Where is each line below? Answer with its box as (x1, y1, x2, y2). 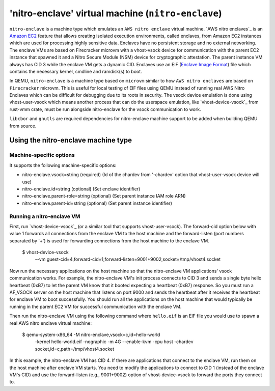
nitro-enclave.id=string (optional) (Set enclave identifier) (22, 186, 141, 192)
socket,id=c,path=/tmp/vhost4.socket (35, 346, 115, 352)
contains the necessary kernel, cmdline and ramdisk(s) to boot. (9, 68, 142, 74)
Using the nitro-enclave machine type (9, 136, 132, 145)
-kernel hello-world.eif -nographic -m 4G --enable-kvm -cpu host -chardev (35, 339, 194, 345)
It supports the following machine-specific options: (9, 162, 117, 168)
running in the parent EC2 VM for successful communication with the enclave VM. (9, 303, 182, 310)
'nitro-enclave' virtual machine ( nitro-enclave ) (9, 8, 223, 19)
